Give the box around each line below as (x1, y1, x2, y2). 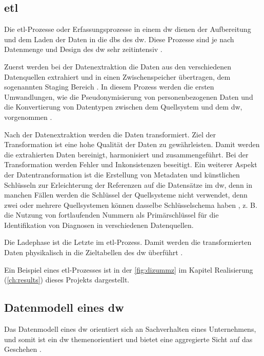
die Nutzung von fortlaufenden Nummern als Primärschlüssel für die (4, 209, 219, 220)
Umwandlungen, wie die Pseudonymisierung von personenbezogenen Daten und (4, 91, 253, 102)
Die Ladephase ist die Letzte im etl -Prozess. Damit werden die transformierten (4, 237, 252, 247)
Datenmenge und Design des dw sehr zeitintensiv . (4, 44, 163, 55)
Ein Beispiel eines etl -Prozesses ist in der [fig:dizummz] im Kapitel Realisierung (4, 264, 253, 275)
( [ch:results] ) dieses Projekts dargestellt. (4, 274, 130, 285)
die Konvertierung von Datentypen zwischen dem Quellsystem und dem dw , (4, 101, 242, 112)
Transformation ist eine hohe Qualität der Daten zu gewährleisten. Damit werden (4, 139, 260, 150)
